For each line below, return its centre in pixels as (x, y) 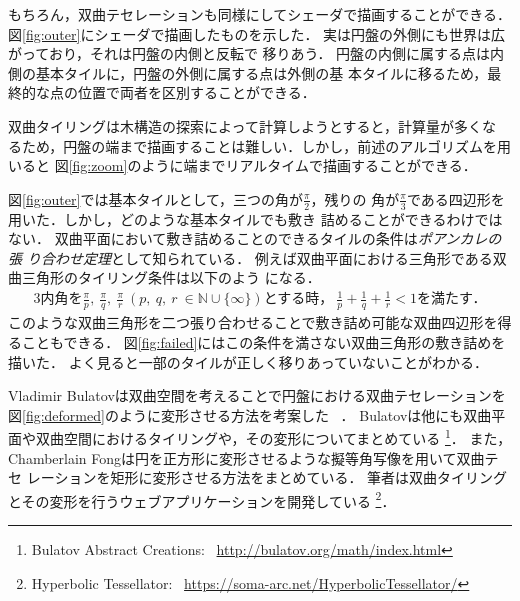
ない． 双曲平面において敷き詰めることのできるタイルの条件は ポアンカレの (255, 238)
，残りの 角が (355, 198)
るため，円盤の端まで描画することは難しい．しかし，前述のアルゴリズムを (252, 145)
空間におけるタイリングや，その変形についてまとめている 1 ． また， (287, 436)
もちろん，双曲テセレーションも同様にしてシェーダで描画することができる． (260, 14)
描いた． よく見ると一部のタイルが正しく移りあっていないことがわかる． (248, 361)
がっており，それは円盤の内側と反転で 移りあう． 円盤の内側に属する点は (249, 53)
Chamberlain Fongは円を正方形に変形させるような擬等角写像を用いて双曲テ (253, 457)
